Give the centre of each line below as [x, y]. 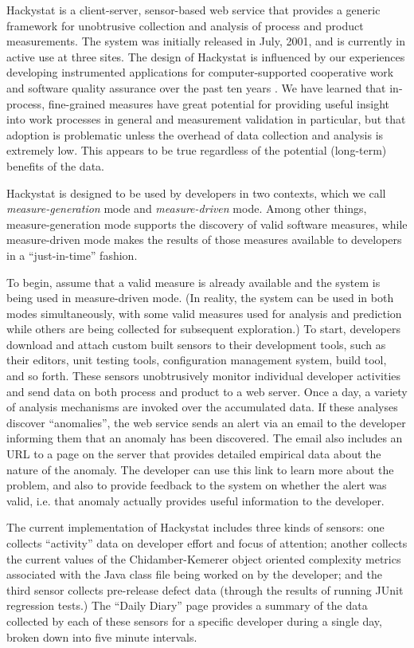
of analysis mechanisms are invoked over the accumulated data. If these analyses [202, 407]
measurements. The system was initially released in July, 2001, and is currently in [206, 41]
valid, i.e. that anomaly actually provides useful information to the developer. [195, 500]
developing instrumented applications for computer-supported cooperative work [200, 72]
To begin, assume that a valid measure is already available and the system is [193, 282]
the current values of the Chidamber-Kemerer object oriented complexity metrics [204, 558]
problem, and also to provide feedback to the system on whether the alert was [197, 485]
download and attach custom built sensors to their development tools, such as [196, 344]
